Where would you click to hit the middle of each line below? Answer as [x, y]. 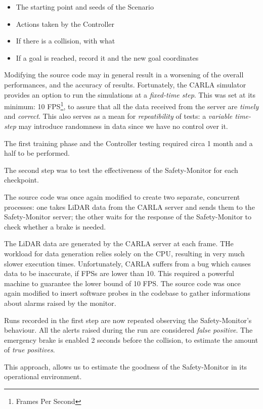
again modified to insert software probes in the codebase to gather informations [127, 293]
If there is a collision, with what [65, 41]
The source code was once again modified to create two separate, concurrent [122, 196]
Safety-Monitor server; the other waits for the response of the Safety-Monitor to [128, 217]
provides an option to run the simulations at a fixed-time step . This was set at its [130, 94]
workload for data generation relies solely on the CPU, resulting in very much [124, 253]
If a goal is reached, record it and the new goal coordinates [107, 57]
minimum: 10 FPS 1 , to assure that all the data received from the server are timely [131, 105]
